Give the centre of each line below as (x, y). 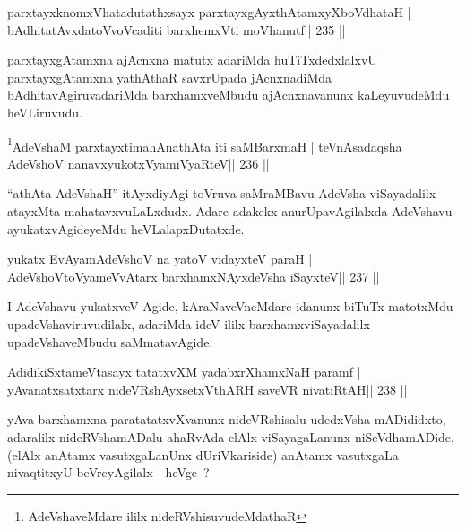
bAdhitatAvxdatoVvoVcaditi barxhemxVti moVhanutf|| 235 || (177, 29)
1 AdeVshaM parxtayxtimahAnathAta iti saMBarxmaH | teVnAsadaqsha (205, 144)
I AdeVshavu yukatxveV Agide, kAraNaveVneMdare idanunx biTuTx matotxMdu (230, 306)
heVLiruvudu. (45, 112)
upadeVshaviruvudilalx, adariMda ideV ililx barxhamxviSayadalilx (189, 323)
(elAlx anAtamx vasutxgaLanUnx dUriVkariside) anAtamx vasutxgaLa (203, 454)
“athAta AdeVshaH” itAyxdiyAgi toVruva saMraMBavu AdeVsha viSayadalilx (222, 193)
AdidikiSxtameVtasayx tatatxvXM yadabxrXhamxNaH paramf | (184, 372)
